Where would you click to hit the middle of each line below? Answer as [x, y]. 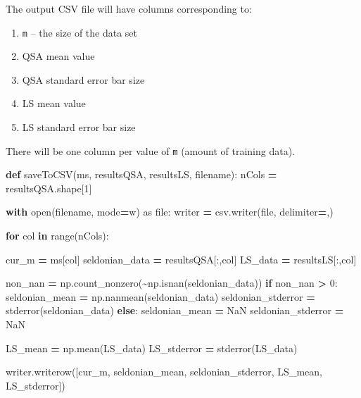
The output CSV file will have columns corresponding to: [129, 8]
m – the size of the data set [80, 32]
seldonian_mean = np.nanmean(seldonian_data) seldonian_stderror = [160, 296]
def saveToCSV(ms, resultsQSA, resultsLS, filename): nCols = [141, 174]
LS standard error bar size [79, 127]
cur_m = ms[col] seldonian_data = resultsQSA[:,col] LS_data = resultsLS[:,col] [181, 259]
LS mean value [54, 103]
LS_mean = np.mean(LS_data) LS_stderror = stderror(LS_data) [152, 348]
